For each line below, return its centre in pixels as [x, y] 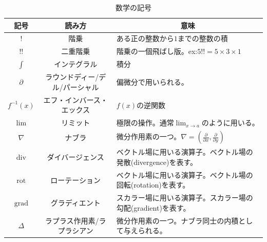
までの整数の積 [203, 38]
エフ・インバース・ [75, 99]
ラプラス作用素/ [72, 220]
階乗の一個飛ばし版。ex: [157, 51]
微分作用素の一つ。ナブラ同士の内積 [177, 220]
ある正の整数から [145, 38]
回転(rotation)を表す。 [153, 185]
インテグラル [76, 64]
